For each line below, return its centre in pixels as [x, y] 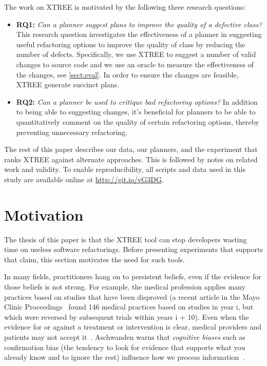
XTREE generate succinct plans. [68, 84]
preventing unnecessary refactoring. [72, 132]
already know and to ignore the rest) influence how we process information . [125, 357]
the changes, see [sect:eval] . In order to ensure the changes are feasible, [127, 74]
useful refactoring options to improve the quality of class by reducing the [131, 44]
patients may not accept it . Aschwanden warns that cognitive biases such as [125, 336]
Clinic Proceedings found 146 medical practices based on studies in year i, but [129, 307]
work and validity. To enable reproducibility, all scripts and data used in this [125, 169]
